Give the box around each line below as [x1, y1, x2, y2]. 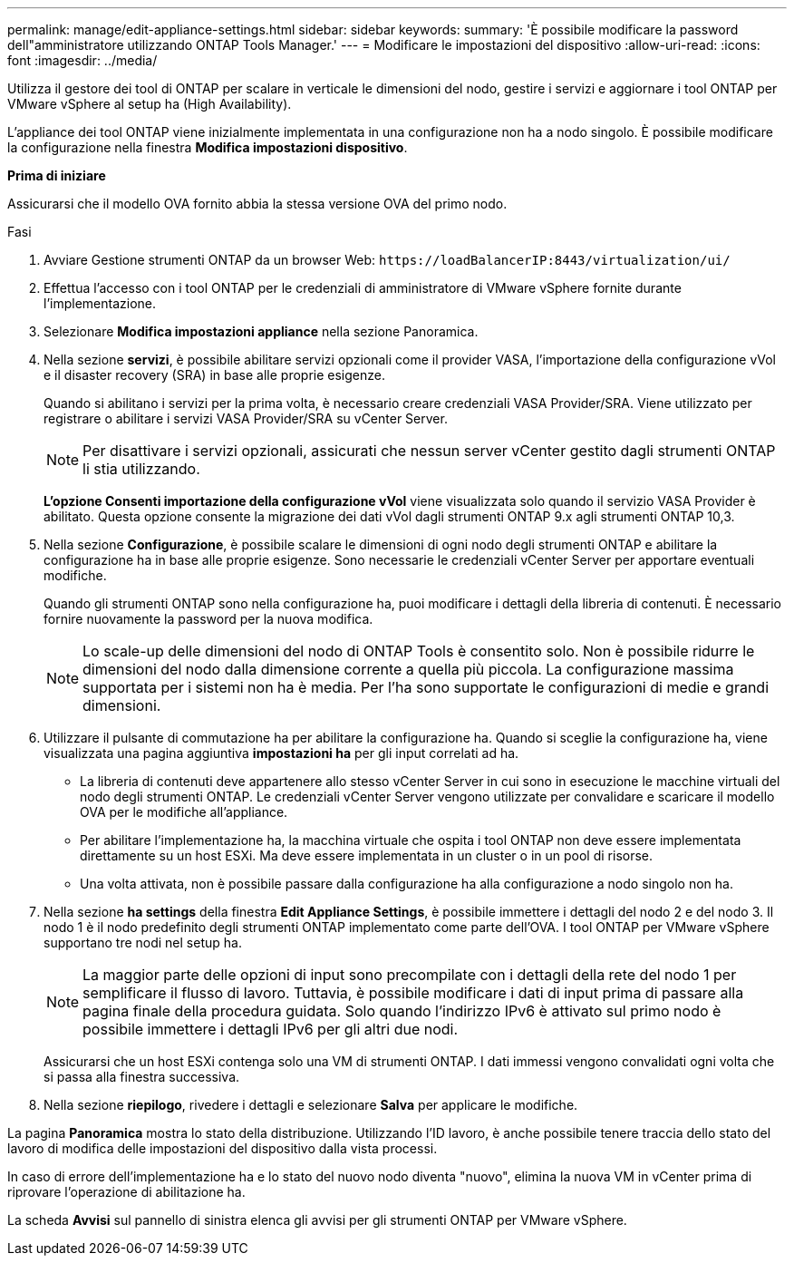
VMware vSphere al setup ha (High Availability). [7, 96, 292, 112]
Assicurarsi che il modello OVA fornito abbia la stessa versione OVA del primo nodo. [7, 196, 508, 211]
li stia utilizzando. [82, 460, 200, 478]
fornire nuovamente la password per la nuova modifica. [44, 611, 373, 627]
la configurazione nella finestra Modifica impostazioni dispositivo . [7, 140, 408, 155]
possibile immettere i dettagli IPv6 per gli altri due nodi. [82, 1020, 459, 1038]
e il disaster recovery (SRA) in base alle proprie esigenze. [44, 367, 385, 383]
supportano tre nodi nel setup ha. [44, 935, 242, 950]
